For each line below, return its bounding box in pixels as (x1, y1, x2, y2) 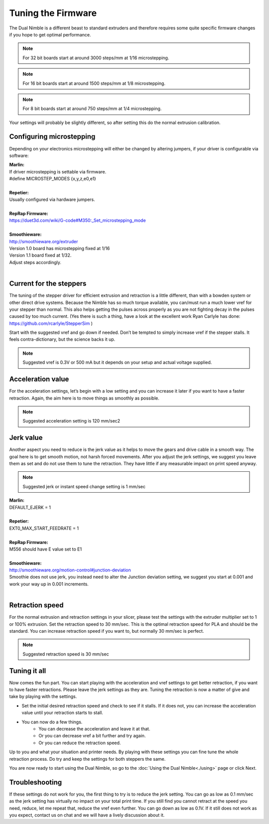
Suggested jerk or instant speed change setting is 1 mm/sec (22, 483, 145, 489)
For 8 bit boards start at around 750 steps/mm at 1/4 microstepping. (22, 106, 162, 112)
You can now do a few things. (21, 719, 83, 725)
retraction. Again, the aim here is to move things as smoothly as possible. (9, 395, 159, 401)
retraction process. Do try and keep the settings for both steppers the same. (9, 756, 166, 762)
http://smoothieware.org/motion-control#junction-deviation (9, 567, 132, 573)
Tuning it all (9, 667, 46, 675)
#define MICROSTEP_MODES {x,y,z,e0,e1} (9, 176, 97, 182)
